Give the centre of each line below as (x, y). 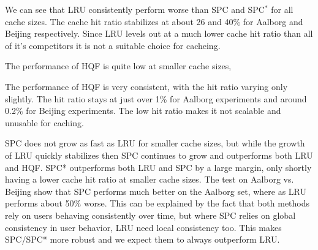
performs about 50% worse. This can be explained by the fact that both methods (157, 203)
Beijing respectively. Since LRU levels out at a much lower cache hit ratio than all (159, 33)
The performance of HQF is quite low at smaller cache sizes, (118, 66)
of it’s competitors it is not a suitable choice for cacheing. (113, 45)
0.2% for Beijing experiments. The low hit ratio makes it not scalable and (143, 111)
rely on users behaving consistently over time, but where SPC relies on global (150, 215)
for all (282, 9)
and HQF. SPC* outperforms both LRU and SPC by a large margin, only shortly (158, 167)
